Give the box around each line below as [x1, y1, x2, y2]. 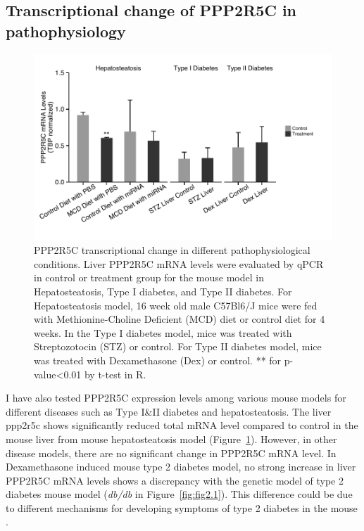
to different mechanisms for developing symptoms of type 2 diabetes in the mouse [6, 500, 358, 515]
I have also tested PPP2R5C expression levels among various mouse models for [6, 390, 346, 405]
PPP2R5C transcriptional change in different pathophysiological [34, 243, 310, 257]
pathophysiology [6, 20, 126, 41]
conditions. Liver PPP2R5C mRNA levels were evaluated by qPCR [34, 256, 324, 271]
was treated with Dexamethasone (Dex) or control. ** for [34, 352, 282, 367]
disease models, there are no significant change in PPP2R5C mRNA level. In [6, 445, 337, 460]
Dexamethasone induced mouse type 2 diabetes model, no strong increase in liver [6, 459, 356, 474]
